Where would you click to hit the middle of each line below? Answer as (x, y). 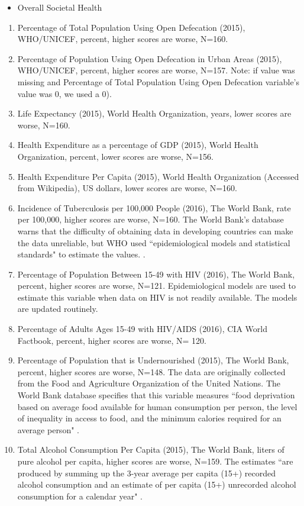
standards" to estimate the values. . (81, 254)
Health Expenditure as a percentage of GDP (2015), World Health (138, 145)
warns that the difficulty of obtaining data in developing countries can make (155, 231)
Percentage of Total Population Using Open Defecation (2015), (131, 27)
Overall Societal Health (60, 7)
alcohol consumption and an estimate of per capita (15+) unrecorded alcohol (157, 484)
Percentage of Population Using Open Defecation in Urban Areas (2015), (150, 58)
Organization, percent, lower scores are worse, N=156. (115, 156)
